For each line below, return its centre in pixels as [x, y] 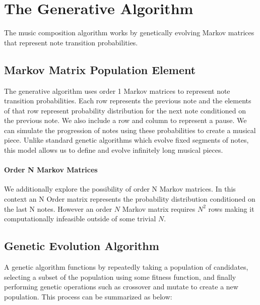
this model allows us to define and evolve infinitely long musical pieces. [114, 150]
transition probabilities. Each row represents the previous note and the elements [128, 101]
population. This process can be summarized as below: [88, 296]
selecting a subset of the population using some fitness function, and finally [120, 277]
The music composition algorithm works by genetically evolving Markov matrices [129, 33]
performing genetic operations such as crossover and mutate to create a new [121, 287]
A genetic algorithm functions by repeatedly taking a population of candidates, [126, 267]
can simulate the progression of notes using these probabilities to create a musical [130, 130]
